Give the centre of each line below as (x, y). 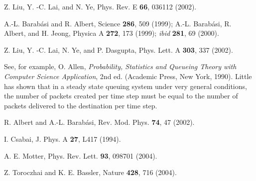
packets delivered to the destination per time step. (81, 105)
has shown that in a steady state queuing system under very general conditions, (126, 86)
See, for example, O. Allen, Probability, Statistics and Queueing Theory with (120, 66)
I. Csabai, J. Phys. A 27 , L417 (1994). (63, 138)
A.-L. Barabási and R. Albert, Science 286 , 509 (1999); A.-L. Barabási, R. (118, 23)
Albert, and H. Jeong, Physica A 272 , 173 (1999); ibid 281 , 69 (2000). (112, 33)
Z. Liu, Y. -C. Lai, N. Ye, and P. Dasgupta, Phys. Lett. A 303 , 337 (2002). (119, 49)
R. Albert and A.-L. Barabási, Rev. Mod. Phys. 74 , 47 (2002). (99, 122)
